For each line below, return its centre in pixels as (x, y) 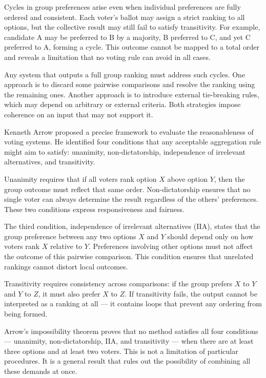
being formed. (26, 314)
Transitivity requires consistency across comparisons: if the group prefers (118, 283)
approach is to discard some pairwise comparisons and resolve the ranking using (130, 84)
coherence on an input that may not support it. (79, 114)
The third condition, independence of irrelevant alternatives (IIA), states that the (132, 226)
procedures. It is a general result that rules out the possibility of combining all (127, 361)
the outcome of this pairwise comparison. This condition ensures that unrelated (129, 256)
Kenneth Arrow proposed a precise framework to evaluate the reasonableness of (129, 131)
